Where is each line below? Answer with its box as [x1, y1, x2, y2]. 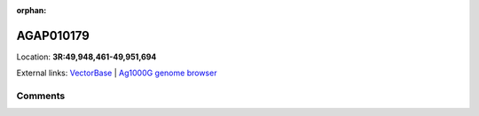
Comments [16, 89, 66, 102]
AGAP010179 [16, 27, 90, 43]
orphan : [16, 5, 47, 15]
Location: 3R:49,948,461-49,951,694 [16, 51, 157, 62]
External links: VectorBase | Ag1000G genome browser [16, 67, 217, 79]
